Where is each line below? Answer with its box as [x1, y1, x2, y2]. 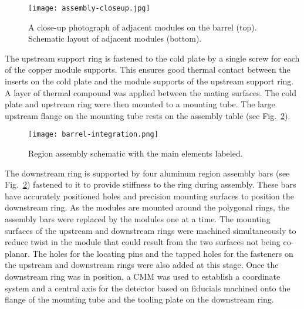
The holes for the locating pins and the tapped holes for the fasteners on [32, 247, 293, 259]
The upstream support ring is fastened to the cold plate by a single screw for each [5, 52, 300, 64]
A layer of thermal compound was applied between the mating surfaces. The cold [5, 86, 296, 99]
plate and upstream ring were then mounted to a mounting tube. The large [5, 98, 275, 110]
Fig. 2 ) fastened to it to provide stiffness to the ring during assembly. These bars [5, 178, 296, 191]
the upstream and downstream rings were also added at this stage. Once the [5, 259, 279, 271]
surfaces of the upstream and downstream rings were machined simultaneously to [5, 224, 296, 236]
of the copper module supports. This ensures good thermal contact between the [5, 63, 291, 76]
